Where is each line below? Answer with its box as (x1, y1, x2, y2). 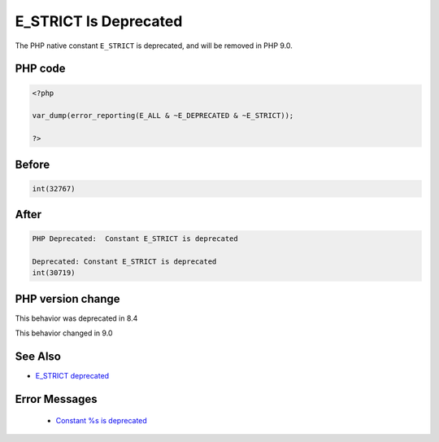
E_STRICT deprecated (35, 371, 110, 381)
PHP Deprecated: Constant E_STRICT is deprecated (32, 234, 239, 243)
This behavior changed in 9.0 (15, 328, 113, 338)
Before (15, 157, 50, 171)
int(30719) (32, 269, 76, 278)
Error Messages (15, 392, 98, 406)
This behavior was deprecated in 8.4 (15, 313, 138, 323)
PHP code (15, 62, 66, 76)
